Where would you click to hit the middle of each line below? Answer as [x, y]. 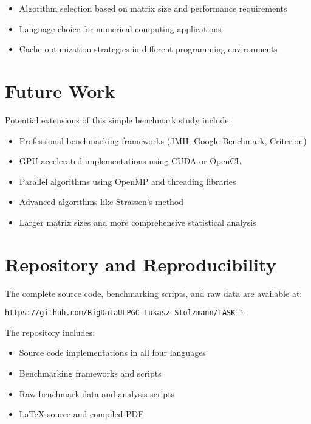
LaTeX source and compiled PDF [81, 414]
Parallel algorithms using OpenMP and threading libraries [128, 181]
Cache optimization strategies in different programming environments [148, 49]
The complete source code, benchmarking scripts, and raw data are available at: [154, 293]
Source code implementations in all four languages [112, 353]
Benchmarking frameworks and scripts [90, 373]
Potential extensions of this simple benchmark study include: [118, 120]
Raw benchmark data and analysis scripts [97, 393]
